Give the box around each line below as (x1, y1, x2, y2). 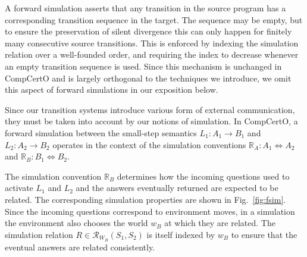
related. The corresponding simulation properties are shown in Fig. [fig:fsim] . (5, 193, 286, 205)
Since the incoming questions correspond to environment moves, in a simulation (5, 205, 295, 217)
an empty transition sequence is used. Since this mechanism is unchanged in (5, 59, 282, 72)
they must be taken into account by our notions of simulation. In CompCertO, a (5, 115, 298, 127)
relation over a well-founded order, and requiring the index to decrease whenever (5, 48, 299, 61)
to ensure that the (231, 228, 297, 240)
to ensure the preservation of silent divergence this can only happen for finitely (5, 25, 292, 37)
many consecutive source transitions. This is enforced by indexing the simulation (5, 36, 299, 49)
